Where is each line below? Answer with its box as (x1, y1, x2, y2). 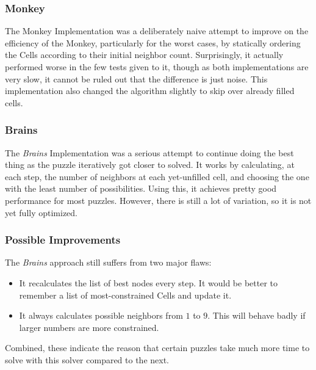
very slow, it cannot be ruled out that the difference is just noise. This (5, 72, 268, 85)
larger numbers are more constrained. (19, 321, 159, 333)
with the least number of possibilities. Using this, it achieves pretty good (5, 182, 277, 195)
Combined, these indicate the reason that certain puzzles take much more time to (5, 341, 310, 354)
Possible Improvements (5, 232, 121, 247)
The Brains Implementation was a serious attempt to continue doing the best (5, 146, 294, 159)
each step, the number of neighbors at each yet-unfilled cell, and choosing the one (5, 170, 309, 183)
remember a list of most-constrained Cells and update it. (19, 288, 232, 301)
